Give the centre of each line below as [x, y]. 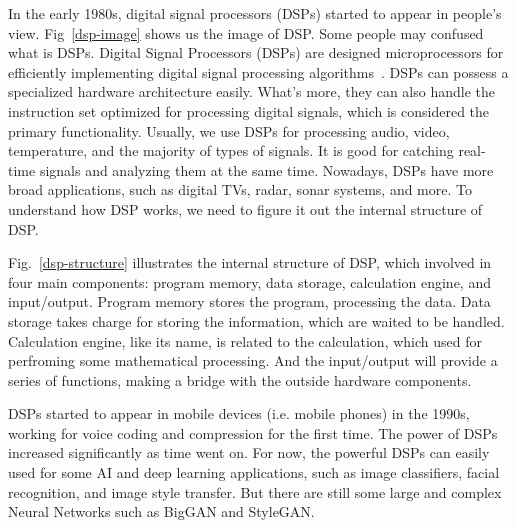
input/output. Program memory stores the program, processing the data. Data [249, 301]
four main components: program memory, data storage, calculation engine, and [249, 281]
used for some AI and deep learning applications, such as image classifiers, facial [254, 472]
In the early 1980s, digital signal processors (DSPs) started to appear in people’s [255, 13]
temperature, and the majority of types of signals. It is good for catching [231, 150]
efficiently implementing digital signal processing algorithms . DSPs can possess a [258, 71]
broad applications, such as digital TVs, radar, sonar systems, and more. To [240, 189]
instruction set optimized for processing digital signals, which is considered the [249, 110]
